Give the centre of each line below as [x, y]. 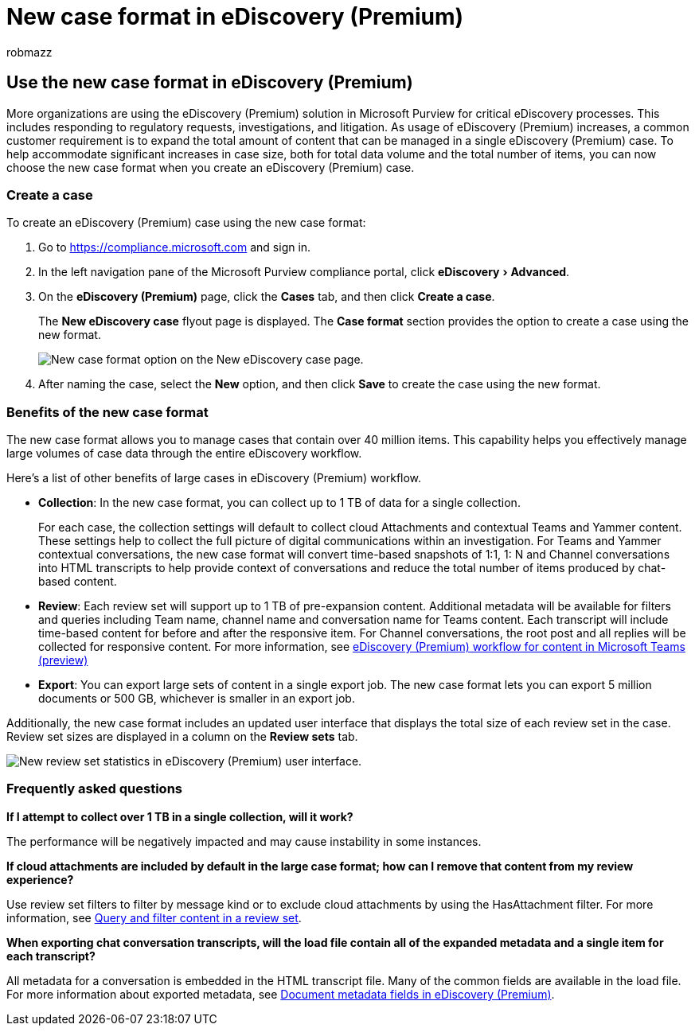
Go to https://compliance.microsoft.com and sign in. [175, 247]
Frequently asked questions [94, 789]
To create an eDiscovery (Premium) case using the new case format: [186, 223]
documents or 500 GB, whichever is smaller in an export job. [197, 699]
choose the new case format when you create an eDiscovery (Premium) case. [211, 167]
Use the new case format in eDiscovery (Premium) [210, 83]
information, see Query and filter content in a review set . [154, 917]
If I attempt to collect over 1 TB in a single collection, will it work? [180, 816]
